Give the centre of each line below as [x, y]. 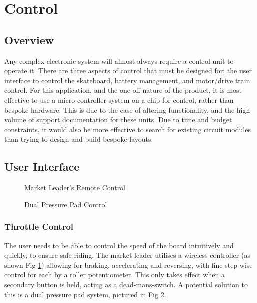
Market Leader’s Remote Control [75, 187]
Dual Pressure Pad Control [66, 204]
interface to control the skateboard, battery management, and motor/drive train [127, 80]
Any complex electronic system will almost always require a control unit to [119, 60]
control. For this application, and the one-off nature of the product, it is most [123, 90]
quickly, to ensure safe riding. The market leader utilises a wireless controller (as [127, 255]
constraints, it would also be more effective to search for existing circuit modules [127, 129]
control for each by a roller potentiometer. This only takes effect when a [114, 275]
